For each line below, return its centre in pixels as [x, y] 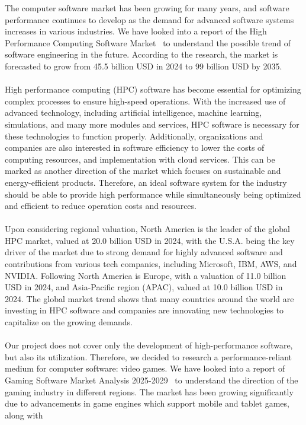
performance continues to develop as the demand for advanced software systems [149, 19]
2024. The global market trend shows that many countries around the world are [149, 298]
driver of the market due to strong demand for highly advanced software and [144, 252]
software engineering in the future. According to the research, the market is [141, 54]
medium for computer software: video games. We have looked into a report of [145, 368]
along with [24, 415]
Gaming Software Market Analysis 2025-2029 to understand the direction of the [152, 380]
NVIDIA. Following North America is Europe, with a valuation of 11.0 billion [146, 275]
